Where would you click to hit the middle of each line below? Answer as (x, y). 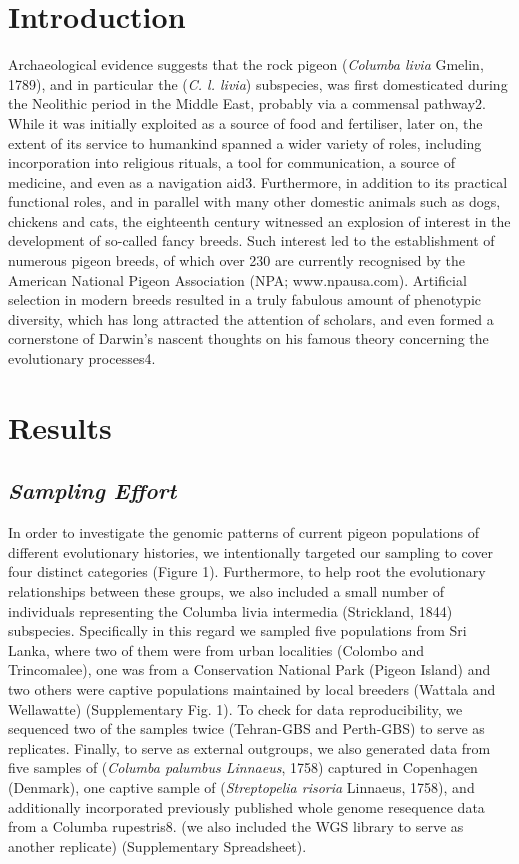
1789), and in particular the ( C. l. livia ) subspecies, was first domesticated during (258, 83)
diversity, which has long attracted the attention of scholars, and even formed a (251, 318)
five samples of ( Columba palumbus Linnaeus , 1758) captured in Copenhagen (243, 767)
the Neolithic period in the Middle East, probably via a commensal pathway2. (247, 103)
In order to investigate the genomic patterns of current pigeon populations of (244, 532)
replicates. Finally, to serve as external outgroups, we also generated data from (249, 747)
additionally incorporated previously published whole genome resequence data (246, 806)
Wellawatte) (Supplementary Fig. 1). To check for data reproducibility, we (235, 708)
